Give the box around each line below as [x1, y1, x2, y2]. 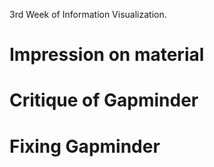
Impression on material [9, 44, 205, 66]
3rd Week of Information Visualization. [9, 9, 167, 20]
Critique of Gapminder [9, 89, 199, 112]
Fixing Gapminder [9, 135, 161, 158]
